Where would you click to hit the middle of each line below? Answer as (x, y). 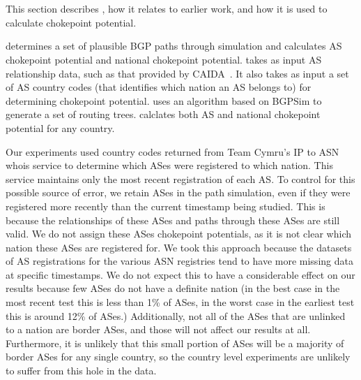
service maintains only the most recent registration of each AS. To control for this (180, 178)
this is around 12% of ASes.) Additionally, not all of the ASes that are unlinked (176, 315)
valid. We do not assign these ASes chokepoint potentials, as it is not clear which (178, 234)
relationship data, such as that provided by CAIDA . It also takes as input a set (177, 73)
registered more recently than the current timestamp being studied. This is (166, 206)
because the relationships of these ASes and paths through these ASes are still (173, 220)
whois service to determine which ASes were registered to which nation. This (169, 165)
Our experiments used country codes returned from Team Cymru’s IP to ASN (172, 151)
